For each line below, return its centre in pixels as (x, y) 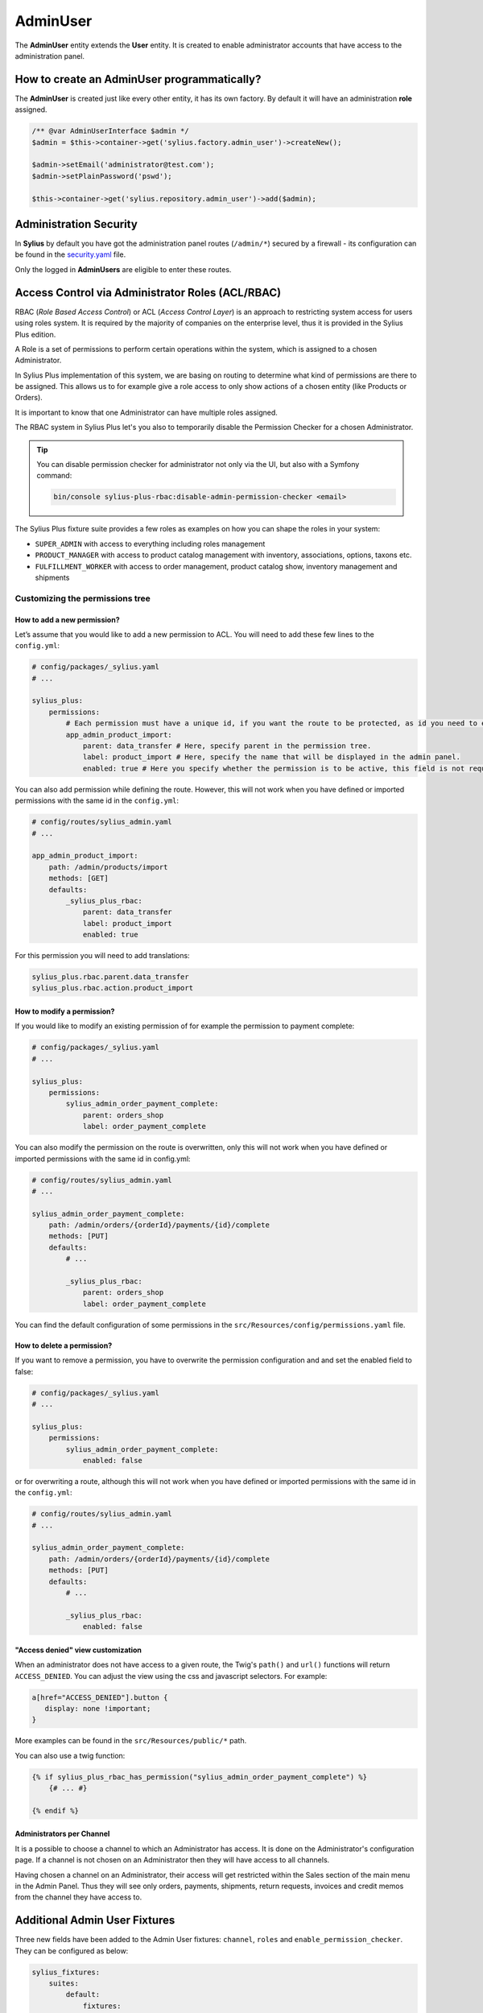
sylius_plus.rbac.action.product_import (112, 988)
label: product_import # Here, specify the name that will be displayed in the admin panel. (271, 757)
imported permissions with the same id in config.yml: (103, 1159)
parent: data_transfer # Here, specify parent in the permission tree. (227, 746)
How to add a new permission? (67, 619)
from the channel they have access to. (78, 1897)
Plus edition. (35, 334)
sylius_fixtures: (66, 1972)
